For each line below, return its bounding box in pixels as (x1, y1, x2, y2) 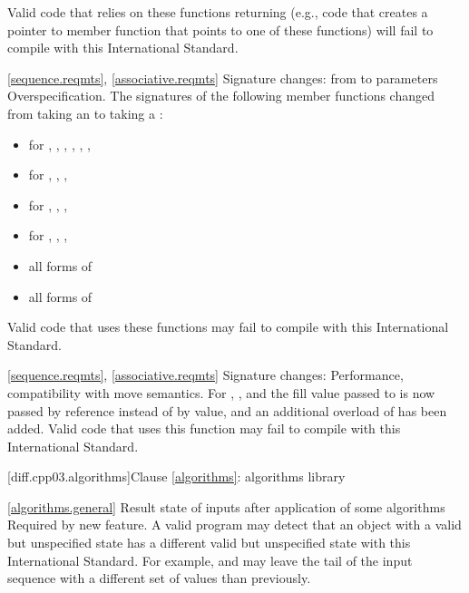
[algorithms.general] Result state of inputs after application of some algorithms (7, 497, 445, 516)
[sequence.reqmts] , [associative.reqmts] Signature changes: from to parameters (7, 68, 438, 87)
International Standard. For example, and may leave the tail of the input (7, 550, 413, 569)
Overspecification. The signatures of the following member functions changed (7, 86, 435, 105)
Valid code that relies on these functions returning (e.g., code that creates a (7, 3, 428, 21)
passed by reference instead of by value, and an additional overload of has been (7, 401, 447, 420)
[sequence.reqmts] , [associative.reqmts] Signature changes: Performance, (7, 365, 404, 384)
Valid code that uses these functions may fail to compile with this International (7, 317, 449, 336)
